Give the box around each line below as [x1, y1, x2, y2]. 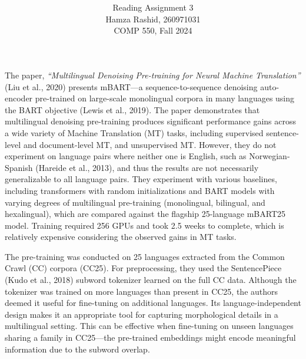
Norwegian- [249, 150, 290, 162]
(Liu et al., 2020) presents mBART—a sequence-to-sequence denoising [5, 80, 258, 93]
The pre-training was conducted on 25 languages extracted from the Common [5, 250, 285, 262]
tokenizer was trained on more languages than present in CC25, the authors [5, 285, 278, 297]
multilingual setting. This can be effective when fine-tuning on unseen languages [5, 320, 294, 332]
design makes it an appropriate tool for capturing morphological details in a [5, 308, 278, 320]
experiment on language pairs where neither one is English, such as [5, 150, 247, 162]
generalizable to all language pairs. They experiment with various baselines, [5, 173, 277, 185]
